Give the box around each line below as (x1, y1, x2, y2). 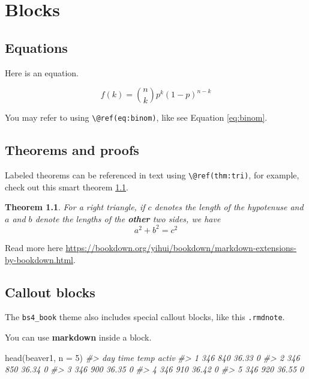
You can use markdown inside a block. (5, 331, 152, 344)
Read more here (5, 241, 63, 253)
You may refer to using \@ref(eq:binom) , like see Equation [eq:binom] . (5, 111, 268, 124)
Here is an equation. (5, 66, 79, 79)
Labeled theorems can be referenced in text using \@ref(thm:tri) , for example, (5, 169, 299, 181)
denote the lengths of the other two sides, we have (35, 212, 221, 225)
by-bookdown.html (5, 253, 73, 265)
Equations (5, 38, 68, 56)
